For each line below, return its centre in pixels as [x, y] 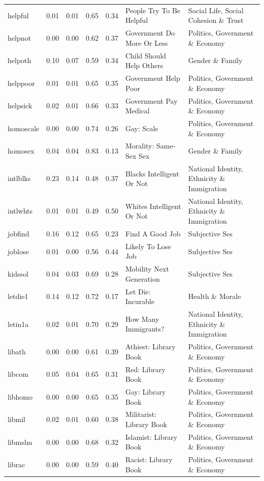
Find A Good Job [153, 233]
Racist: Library [149, 459]
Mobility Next [147, 269]
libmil [17, 419]
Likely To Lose [148, 246]
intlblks [19, 178]
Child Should [146, 55]
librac [16, 464]
